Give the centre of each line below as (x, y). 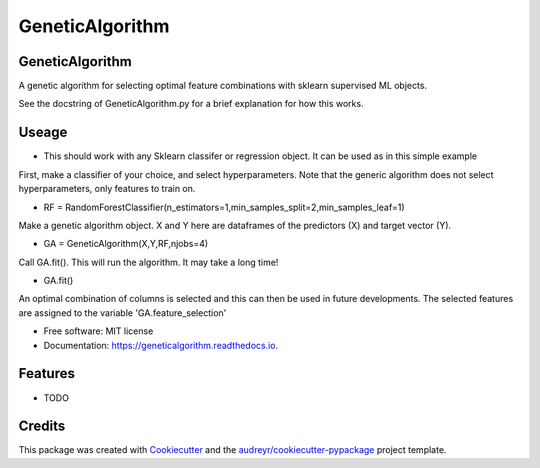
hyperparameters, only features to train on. (107, 189)
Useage (43, 132)
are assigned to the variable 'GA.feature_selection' (122, 312)
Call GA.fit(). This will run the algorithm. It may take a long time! (148, 262)
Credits (42, 426)
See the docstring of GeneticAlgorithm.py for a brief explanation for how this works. (191, 104)
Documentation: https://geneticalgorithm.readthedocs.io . (161, 345)
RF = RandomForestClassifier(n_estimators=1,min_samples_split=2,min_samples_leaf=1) (224, 207)
